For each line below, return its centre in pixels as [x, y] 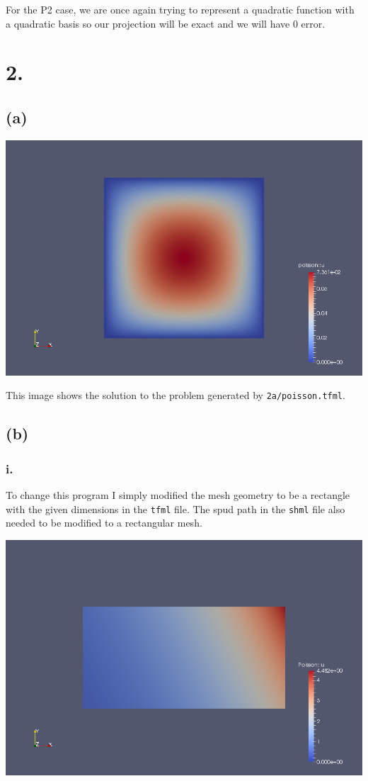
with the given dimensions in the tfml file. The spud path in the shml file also [176, 509]
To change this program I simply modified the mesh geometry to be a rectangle [178, 494]
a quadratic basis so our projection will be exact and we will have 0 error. [166, 23]
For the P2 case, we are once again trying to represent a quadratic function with [180, 9]
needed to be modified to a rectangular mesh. [104, 523]
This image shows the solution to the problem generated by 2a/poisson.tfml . [176, 395]
